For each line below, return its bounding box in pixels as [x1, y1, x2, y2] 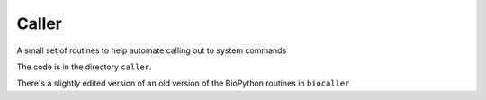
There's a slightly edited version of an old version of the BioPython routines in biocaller [16, 77, 350, 89]
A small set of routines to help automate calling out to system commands [16, 45, 287, 56]
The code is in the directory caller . [16, 61, 152, 72]
